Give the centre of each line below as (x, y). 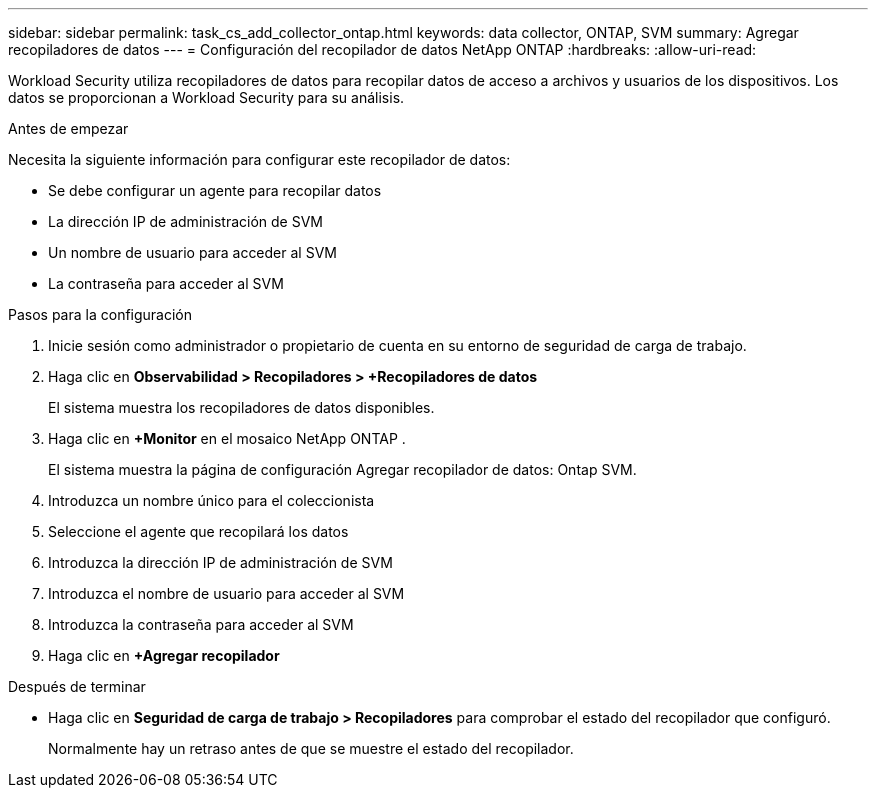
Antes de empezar (68, 128)
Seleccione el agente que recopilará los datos (198, 531)
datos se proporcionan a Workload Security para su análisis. (206, 97)
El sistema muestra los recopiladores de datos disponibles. (241, 407)
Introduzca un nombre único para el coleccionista (211, 500)
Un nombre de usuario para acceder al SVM (192, 252)
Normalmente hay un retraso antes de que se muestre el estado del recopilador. (311, 748)
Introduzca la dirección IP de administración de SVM (220, 562)
